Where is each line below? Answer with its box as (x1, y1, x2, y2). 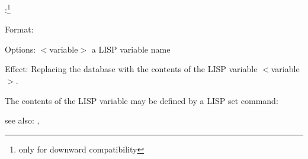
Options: (5, 43, 36, 55)
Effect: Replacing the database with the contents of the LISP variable (5, 63, 258, 75)
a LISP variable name (91, 43, 171, 55)
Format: (5, 23, 34, 35)
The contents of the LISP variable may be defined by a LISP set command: (5, 94, 278, 106)
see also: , (5, 114, 40, 126)
